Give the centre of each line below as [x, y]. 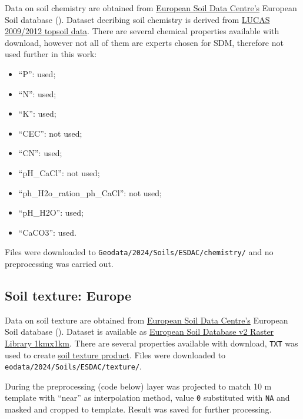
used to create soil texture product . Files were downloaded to [115, 354]
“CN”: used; [40, 153]
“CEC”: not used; [50, 133]
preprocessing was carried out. [59, 263]
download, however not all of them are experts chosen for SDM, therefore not [144, 42]
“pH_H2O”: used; [51, 212]
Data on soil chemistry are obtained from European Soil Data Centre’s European [151, 8]
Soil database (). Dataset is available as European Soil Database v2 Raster [139, 331]
